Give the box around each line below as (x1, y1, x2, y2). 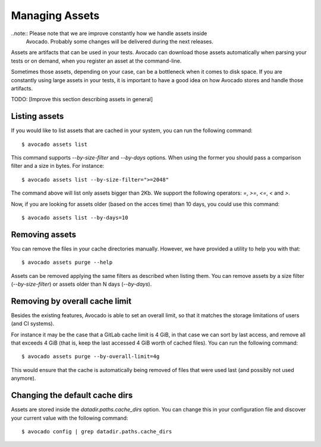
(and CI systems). (11, 320, 55, 327)
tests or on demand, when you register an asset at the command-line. (11, 57, 182, 64)
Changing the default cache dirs (11, 390, 133, 401)
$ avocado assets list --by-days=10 (21, 214, 128, 221)
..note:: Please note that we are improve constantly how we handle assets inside (11, 30, 207, 37)
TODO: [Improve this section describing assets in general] (11, 96, 153, 103)
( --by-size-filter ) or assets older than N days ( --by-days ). (11, 280, 152, 287)
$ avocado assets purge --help (21, 259, 113, 266)
